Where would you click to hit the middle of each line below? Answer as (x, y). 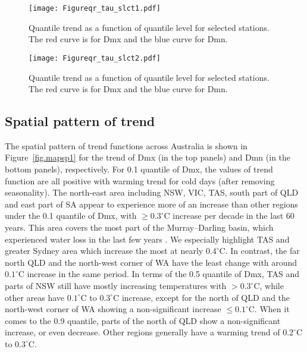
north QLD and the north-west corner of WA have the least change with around (151, 262)
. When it (272, 309)
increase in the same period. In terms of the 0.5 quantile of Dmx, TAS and (163, 274)
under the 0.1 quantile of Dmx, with (71, 216)
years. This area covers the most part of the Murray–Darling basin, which (139, 227)
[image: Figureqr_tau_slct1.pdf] (95, 8)
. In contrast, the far (262, 251)
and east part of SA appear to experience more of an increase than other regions (151, 204)
